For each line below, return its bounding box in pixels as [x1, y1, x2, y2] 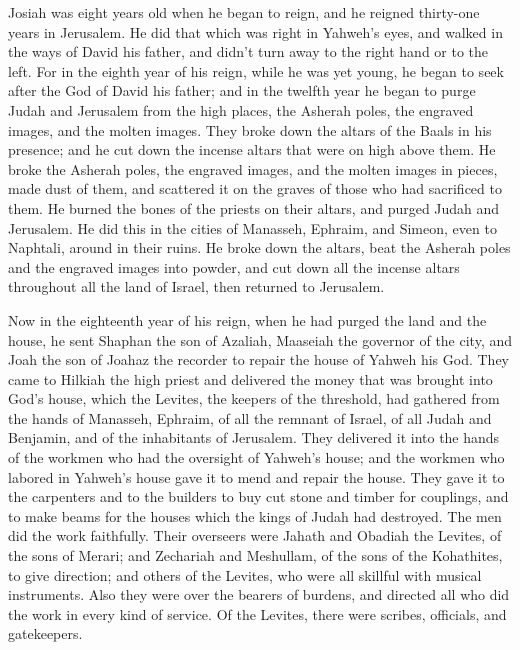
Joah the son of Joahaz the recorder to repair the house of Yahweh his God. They [8, 349, 510, 370]
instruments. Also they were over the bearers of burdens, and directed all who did [8, 584, 510, 605]
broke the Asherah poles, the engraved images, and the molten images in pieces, [8, 158, 498, 179]
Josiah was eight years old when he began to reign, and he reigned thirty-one [8, 2, 480, 22]
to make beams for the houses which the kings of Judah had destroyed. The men [8, 505, 502, 526]
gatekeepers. [8, 623, 83, 644]
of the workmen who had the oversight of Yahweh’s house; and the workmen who [8, 447, 505, 468]
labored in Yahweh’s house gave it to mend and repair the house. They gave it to [8, 466, 505, 487]
